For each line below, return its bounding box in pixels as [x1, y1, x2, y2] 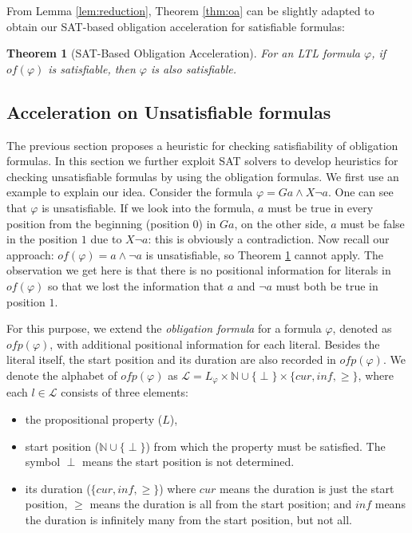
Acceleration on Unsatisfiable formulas [6, 99, 331, 124]
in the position [6, 231, 78, 247]
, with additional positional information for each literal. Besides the [50, 335, 380, 352]
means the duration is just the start [219, 480, 394, 496]
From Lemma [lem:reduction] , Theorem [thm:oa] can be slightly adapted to [6, 2, 374, 18]
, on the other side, [234, 215, 327, 231]
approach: [6, 246, 54, 263]
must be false [340, 215, 405, 231]
